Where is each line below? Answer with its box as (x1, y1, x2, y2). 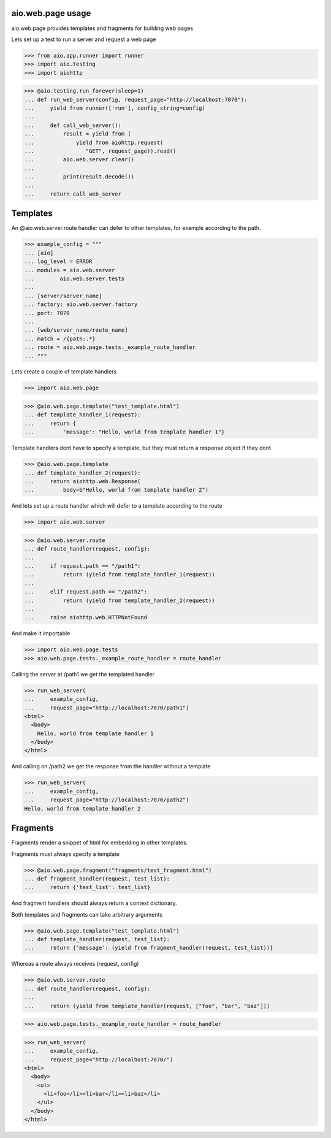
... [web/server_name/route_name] (24, 327, 128, 334)
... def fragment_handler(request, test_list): (24, 875, 170, 882)
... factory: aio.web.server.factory (24, 301, 138, 308)
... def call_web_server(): (24, 121, 122, 129)
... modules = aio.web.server (24, 267, 115, 273)
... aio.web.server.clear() (24, 156, 135, 163)
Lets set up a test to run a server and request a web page (11, 36, 156, 43)
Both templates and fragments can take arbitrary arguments (11, 911, 162, 918)
